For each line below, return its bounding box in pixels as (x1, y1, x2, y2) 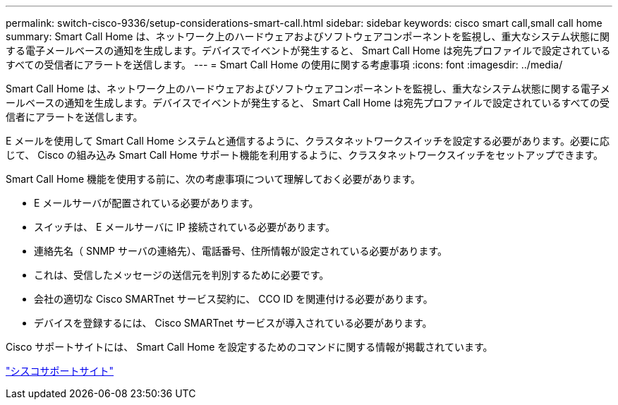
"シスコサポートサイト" (6, 365, 114, 377)
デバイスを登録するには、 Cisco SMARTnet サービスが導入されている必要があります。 (34, 317, 432, 329)
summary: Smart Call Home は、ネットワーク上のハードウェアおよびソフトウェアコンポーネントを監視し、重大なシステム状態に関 (6, 30, 610, 42)
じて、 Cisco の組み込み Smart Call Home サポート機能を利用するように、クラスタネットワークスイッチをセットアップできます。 (6, 149, 604, 161)
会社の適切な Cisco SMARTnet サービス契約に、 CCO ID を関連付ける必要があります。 (34, 293, 433, 305)
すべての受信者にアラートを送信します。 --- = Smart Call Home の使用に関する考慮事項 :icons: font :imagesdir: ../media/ (6, 59, 563, 71)
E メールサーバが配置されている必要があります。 (34, 197, 259, 209)
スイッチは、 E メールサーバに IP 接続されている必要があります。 (34, 221, 335, 233)
